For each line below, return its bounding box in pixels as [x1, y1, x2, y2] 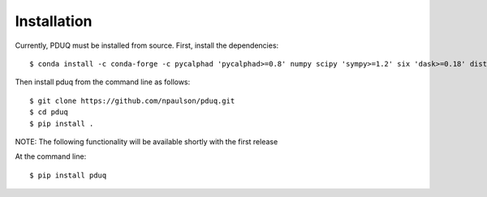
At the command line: [15, 152, 87, 161]
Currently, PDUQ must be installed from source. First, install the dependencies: [15, 41, 279, 50]
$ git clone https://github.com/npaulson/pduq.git [29, 96, 235, 105]
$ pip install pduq [29, 170, 107, 180]
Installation [15, 12, 93, 30]
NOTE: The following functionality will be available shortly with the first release [15, 136, 278, 146]
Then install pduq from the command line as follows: [15, 77, 191, 87]
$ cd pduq [29, 108, 68, 117]
